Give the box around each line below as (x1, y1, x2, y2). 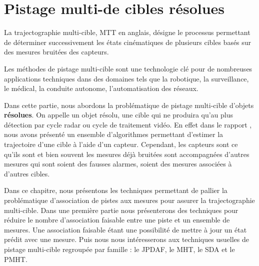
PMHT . (4, 253, 27, 264)
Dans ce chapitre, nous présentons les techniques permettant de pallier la (4, 185, 227, 195)
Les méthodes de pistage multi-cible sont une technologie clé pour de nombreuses (4, 63, 252, 73)
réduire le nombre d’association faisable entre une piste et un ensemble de (4, 214, 230, 225)
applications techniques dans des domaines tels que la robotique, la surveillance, (4, 73, 249, 83)
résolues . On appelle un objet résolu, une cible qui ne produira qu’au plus (4, 109, 233, 120)
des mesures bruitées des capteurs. (4, 46, 109, 57)
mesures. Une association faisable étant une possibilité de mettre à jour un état (4, 224, 247, 234)
